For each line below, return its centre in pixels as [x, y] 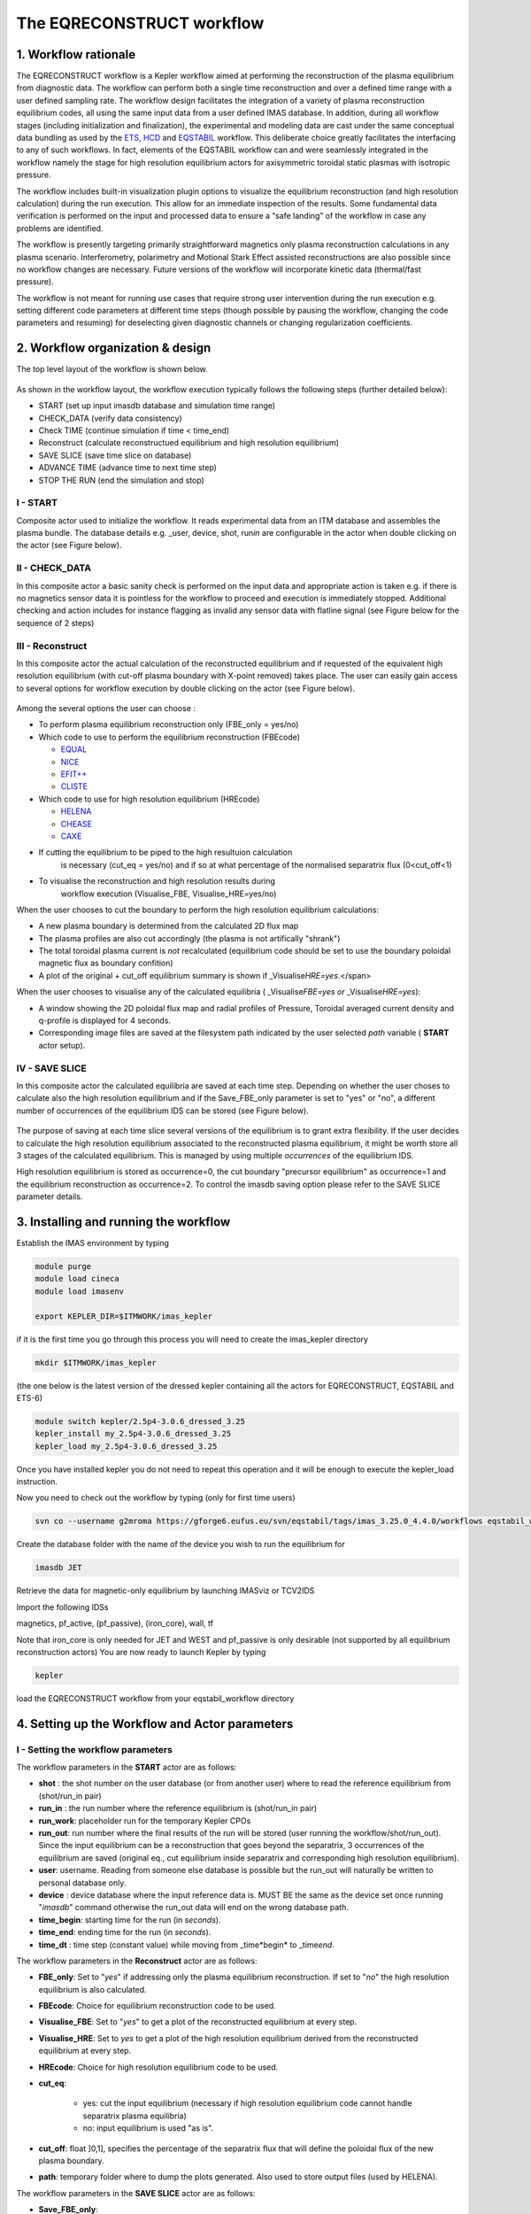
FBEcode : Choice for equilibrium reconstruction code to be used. [157, 2006]
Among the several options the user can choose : [106, 708]
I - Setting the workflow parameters [94, 1749]
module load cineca [77, 1279]
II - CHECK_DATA [54, 569]
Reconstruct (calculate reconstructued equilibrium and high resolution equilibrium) [189, 443]
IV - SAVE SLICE [52, 1068]
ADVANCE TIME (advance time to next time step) [127, 468]
